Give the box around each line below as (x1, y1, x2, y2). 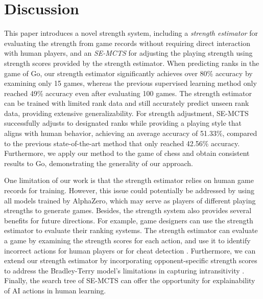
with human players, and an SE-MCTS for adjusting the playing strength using (4, 48, 253, 58)
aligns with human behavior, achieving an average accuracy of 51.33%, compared (4, 128, 257, 139)
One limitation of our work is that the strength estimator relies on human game (4, 175, 254, 186)
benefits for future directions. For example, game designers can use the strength (4, 215, 253, 225)
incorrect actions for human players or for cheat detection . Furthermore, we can (4, 245, 256, 256)
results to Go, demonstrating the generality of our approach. (4, 157, 193, 168)
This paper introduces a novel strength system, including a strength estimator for (4, 28, 258, 38)
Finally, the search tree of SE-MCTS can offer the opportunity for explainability (4, 275, 255, 286)
